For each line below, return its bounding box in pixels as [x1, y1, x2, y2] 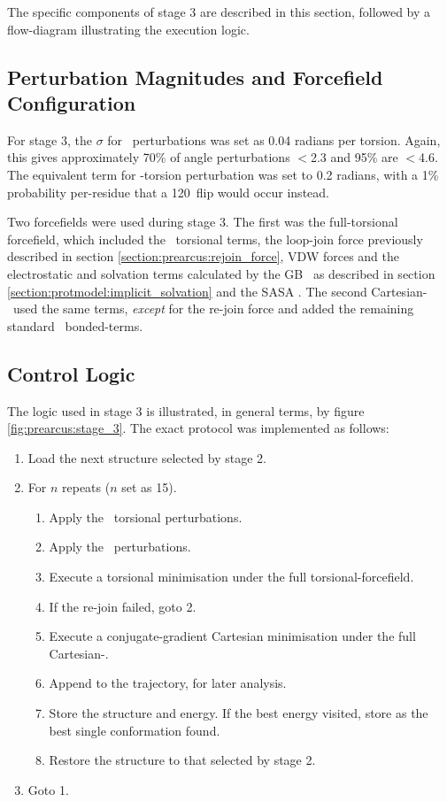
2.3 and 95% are [310, 148, 398, 166]
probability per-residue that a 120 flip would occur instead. [7, 182, 329, 201]
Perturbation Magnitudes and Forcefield [7, 63, 383, 90]
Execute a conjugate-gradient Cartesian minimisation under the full [49, 627, 416, 645]
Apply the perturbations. [49, 537, 191, 556]
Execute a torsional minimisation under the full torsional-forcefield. [49, 567, 414, 586]
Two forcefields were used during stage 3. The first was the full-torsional [7, 212, 398, 231]
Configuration [7, 89, 136, 116]
